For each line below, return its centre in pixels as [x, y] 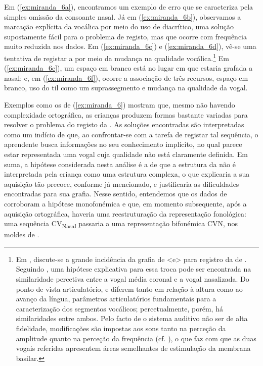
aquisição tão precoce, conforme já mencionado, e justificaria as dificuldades [122, 184]
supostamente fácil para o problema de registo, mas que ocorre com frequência [126, 36]
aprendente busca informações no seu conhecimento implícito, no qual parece [123, 144]
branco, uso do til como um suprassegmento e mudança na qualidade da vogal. [126, 88]
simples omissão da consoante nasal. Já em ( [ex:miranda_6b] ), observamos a [123, 16]
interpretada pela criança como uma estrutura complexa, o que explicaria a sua [127, 174]
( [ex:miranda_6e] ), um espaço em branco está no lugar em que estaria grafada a [128, 68]
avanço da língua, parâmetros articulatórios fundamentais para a [116, 299]
